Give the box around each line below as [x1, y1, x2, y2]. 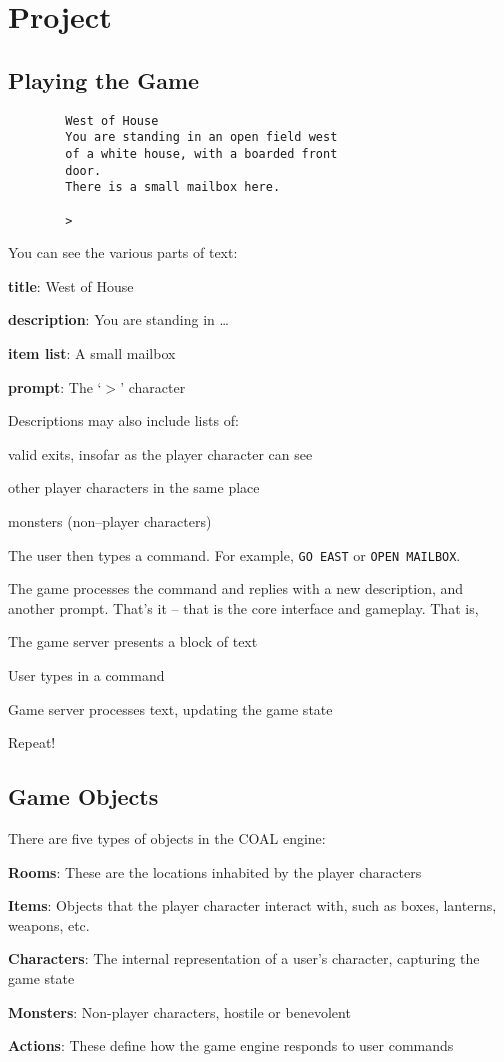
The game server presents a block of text [8, 631, 258, 652]
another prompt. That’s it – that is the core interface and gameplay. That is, [8, 597, 479, 618]
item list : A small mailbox [8, 342, 176, 363]
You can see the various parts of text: [8, 242, 238, 263]
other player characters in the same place [8, 477, 260, 498]
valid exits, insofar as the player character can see [8, 443, 313, 464]
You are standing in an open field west [65, 130, 338, 145]
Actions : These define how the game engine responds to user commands [8, 1035, 454, 1056]
